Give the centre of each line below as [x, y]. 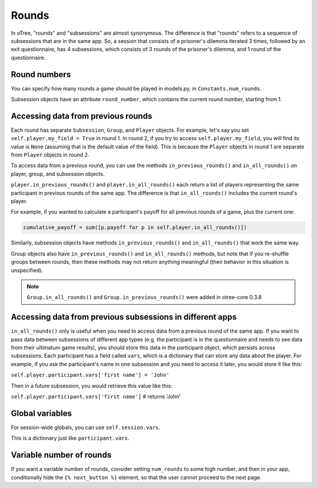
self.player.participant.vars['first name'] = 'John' [90, 375]
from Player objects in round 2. [50, 155]
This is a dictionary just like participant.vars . [70, 438]
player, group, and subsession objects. [58, 174]
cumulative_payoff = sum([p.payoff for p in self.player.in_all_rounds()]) [135, 228]
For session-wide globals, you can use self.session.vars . [85, 427]
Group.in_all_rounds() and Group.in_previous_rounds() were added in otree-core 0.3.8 [144, 297]
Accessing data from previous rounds [82, 116]
